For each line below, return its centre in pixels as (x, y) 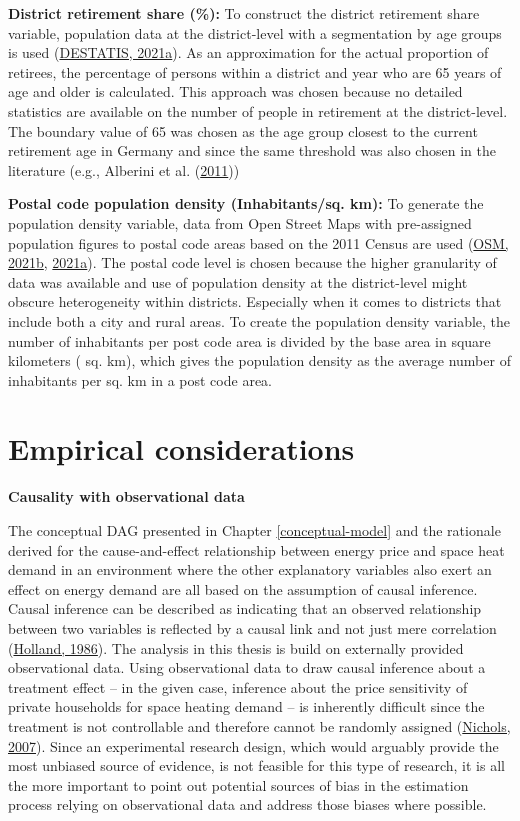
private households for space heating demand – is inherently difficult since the (246, 706)
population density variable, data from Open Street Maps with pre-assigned (240, 222)
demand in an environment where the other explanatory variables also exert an (250, 569)
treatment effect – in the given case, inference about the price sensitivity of (238, 686)
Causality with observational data (126, 496)
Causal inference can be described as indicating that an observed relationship (245, 608)
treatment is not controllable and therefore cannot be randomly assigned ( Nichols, (259, 725)
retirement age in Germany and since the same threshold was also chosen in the (252, 150)
